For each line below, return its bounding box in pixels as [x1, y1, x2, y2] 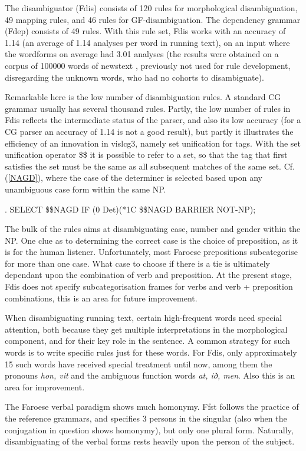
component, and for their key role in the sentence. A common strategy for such [5, 334, 290, 347]
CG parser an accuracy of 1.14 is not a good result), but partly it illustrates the [5, 125, 294, 137]
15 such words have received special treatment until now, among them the [5, 357, 272, 370]
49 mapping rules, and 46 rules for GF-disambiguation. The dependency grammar [5, 13, 301, 25]
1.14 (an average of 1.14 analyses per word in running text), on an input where [5, 36, 290, 48]
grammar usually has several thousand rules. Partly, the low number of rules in [5, 102, 291, 114]
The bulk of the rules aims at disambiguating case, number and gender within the [5, 223, 301, 235]
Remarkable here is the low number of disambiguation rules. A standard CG [5, 91, 281, 103]
